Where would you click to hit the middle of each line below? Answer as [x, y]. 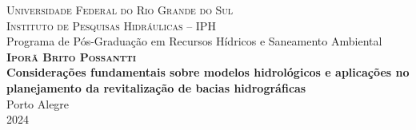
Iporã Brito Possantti [72, 56]
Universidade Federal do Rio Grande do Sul [120, 10]
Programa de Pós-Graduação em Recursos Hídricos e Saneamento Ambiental [194, 41]
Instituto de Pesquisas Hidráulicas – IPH [111, 25]
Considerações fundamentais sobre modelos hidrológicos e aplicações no [208, 72]
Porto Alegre [38, 103]
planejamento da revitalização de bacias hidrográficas [156, 87]
